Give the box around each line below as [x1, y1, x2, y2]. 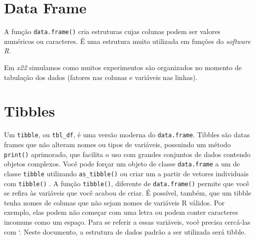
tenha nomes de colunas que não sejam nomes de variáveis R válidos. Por [4, 197, 225, 207]
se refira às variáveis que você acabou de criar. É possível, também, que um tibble [4, 188, 252, 198]
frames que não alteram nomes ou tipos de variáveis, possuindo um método [4, 139, 231, 149]
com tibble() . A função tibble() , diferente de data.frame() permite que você [4, 178, 250, 188]
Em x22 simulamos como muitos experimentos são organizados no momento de [4, 62, 242, 72]
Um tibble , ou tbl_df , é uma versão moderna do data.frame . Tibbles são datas [4, 129, 250, 140]
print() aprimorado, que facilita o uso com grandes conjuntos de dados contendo [4, 149, 251, 159]
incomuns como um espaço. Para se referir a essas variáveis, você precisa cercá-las [4, 216, 251, 227]
